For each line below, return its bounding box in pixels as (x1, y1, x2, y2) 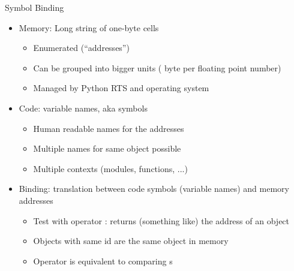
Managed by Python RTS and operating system (33, 82, 209, 94)
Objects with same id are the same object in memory (33, 234, 229, 247)
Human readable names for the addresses (33, 122, 184, 134)
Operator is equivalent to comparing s (33, 254, 173, 267)
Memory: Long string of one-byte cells (19, 21, 159, 34)
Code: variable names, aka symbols (19, 101, 148, 114)
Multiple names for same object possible (33, 142, 181, 155)
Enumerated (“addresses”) (33, 41, 130, 54)
